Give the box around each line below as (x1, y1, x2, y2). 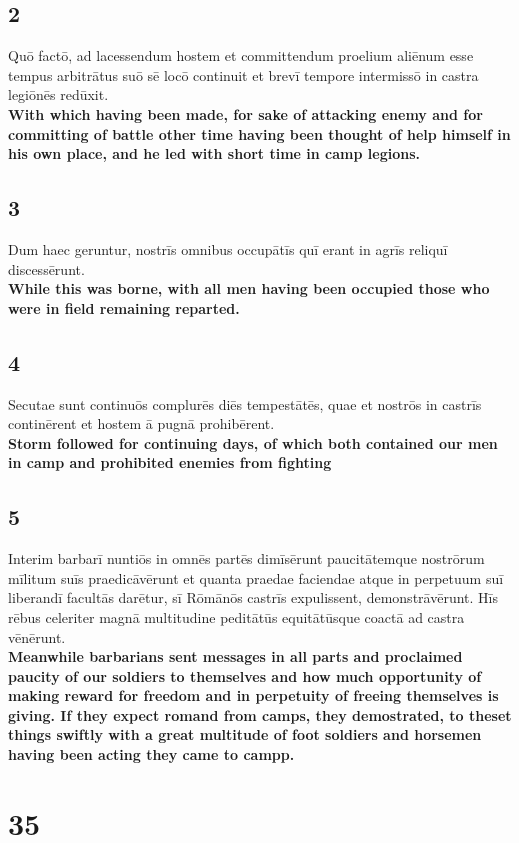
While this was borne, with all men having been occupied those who (8, 278, 490, 299)
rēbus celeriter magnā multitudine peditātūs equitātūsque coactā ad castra (8, 606, 465, 627)
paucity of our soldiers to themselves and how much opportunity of (8, 665, 482, 686)
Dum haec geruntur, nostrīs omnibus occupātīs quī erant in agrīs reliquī (8, 238, 448, 259)
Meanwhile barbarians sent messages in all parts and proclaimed (8, 646, 463, 667)
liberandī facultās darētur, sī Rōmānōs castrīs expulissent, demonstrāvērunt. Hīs (8, 587, 498, 608)
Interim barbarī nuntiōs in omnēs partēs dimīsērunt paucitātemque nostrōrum (8, 548, 485, 569)
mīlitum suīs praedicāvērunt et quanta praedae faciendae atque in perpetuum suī (8, 567, 504, 588)
